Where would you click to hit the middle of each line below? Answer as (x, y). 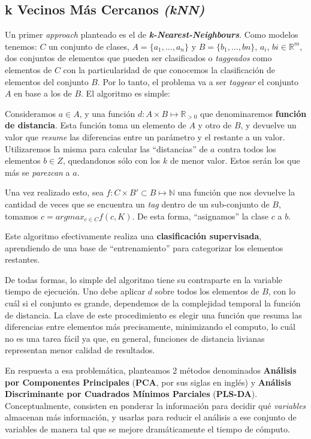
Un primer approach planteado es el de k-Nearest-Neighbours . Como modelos (152, 34)
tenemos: (21, 46)
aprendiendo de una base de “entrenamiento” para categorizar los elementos (144, 247)
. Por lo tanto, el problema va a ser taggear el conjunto (198, 81)
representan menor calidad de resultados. (80, 350)
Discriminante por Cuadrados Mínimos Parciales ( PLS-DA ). (131, 394)
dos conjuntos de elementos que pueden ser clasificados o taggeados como (138, 58)
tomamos (22, 216)
